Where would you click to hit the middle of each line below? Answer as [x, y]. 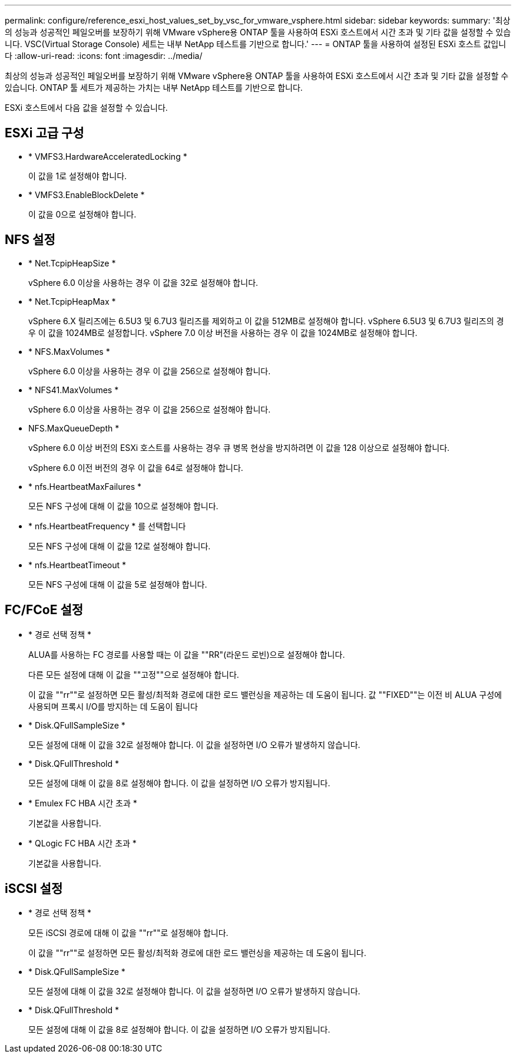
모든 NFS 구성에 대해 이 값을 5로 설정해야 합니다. [118, 584]
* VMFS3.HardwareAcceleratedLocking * [108, 156]
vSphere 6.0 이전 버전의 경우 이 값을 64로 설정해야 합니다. [136, 467]
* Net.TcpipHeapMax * [72, 301]
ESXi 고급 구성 [44, 133]
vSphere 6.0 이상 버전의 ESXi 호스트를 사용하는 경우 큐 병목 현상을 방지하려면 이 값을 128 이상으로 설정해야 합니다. [239, 447]
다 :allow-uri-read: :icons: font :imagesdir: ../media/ [104, 56]
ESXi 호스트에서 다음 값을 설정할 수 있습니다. [86, 108]
